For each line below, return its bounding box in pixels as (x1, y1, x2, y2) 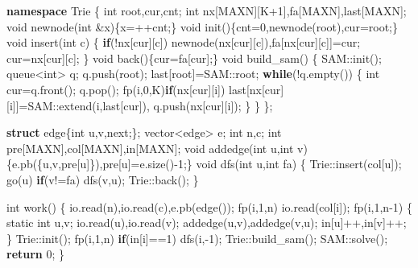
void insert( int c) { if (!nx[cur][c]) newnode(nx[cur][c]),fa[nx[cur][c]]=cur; (6, 34, 361, 51)
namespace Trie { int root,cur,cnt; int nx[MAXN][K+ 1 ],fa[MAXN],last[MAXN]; (6, 2, 407, 19)
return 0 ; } (6, 245, 65, 262)
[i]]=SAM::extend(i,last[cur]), (6, 97, 150, 113)
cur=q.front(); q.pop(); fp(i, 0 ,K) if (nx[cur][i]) (6, 80, 226, 97)
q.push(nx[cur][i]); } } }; (153, 97, 273, 113)
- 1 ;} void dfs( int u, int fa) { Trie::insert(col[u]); (174, 155, 402, 172)
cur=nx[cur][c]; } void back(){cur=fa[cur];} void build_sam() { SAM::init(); (6, 49, 382, 66)
